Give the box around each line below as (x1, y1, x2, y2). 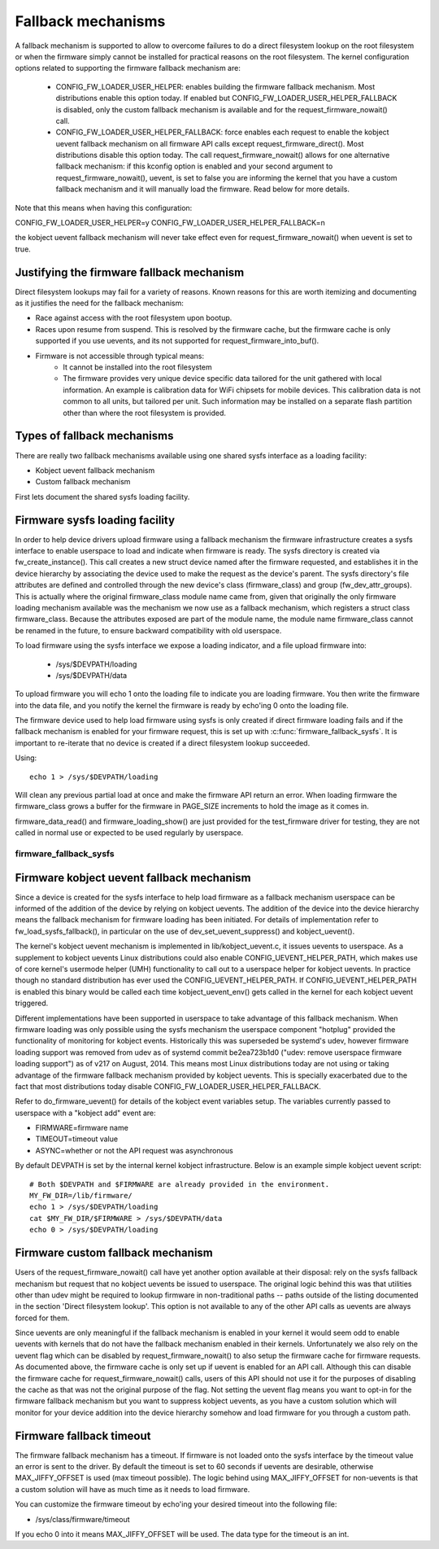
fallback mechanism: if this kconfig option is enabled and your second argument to (55, 161, 333, 171)
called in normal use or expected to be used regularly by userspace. (15, 828, 244, 838)
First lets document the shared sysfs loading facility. (15, 492, 190, 501)
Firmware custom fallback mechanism (15, 1246, 213, 1260)
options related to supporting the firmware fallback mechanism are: (15, 63, 241, 73)
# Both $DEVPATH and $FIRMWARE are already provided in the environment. (29, 1179, 330, 1188)
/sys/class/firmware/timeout (35, 1514, 130, 1524)
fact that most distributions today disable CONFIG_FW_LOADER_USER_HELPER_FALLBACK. (15, 1081, 321, 1091)
